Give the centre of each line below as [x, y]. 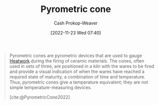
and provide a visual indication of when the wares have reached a [77, 71]
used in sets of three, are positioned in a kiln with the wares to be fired [82, 66]
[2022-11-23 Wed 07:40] [76, 32]
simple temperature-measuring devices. [51, 87]
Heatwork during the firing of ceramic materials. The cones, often [77, 60]
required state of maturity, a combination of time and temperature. [77, 76]
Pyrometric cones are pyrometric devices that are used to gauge [76, 55]
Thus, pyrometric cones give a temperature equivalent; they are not [79, 82]
